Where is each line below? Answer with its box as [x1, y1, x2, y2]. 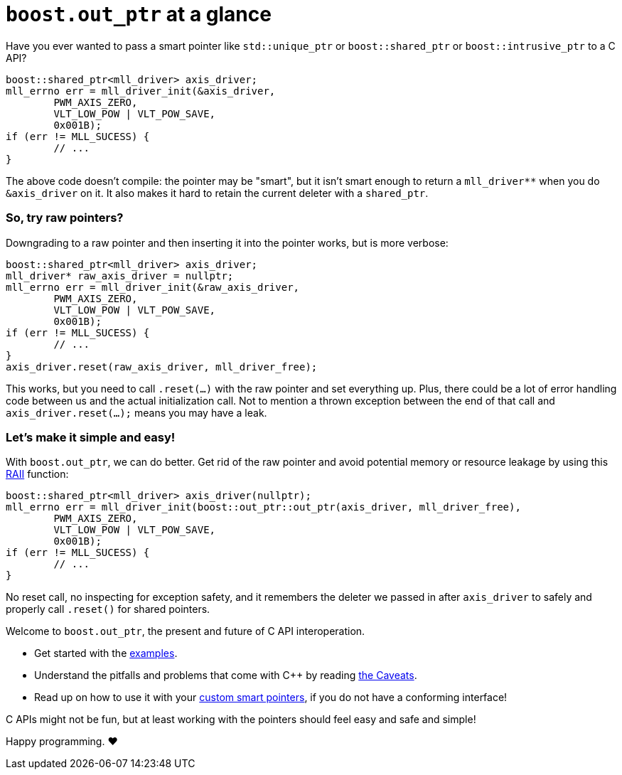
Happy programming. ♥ [6, 735, 118, 748]
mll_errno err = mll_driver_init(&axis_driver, [6, 85, 276, 97]
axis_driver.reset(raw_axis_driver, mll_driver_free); [6, 360, 318, 373]
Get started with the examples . [34, 647, 178, 660]
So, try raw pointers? [6, 210, 124, 225]
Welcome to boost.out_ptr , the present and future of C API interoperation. [6, 625, 365, 638]
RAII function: [6, 468, 69, 481]
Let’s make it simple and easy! [6, 429, 176, 444]
